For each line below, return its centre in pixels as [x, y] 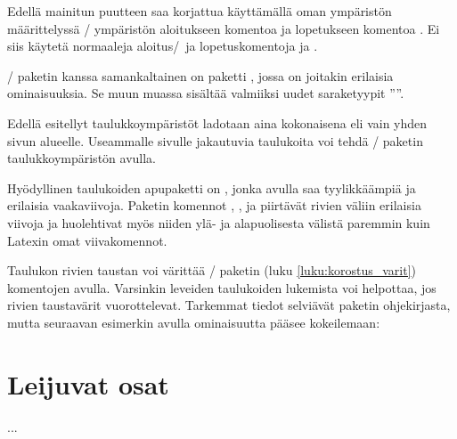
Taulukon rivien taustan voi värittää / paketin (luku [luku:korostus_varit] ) [212, 270]
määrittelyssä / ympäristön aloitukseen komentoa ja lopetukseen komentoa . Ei [224, 28]
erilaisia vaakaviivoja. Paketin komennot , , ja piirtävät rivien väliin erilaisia [214, 205]
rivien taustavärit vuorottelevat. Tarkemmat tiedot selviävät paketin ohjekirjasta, [229, 305]
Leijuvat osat [88, 383]
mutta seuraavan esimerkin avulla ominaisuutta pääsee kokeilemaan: [194, 322]
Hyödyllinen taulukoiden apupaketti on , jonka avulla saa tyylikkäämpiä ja [212, 187]
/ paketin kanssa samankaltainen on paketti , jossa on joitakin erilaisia [200, 75]
